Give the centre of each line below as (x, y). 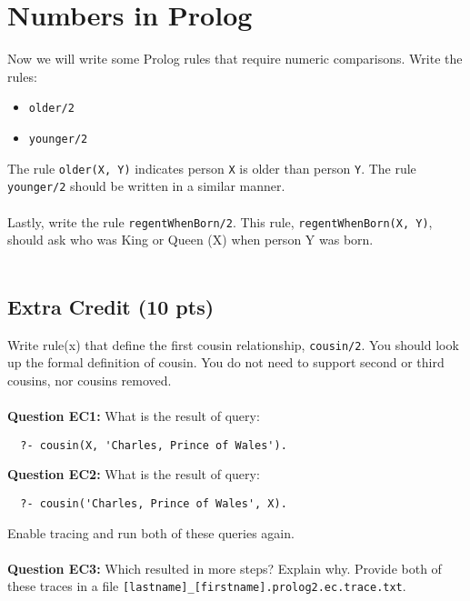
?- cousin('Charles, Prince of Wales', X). (154, 503)
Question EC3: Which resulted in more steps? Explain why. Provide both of (225, 568)
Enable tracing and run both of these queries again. (151, 532)
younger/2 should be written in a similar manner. (146, 186)
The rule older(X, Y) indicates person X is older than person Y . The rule (212, 168)
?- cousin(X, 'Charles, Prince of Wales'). (154, 445)
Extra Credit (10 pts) (111, 306)
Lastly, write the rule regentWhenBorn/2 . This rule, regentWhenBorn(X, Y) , (220, 221)
